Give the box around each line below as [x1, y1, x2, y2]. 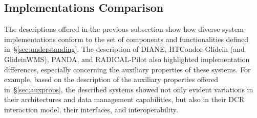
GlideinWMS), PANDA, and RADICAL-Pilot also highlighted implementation [4, 53, 250, 64]
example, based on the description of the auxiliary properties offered [4, 74, 219, 85]
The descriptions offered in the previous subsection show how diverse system [4, 24, 244, 34]
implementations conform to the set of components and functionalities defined [4, 33, 249, 44]
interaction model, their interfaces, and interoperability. [4, 104, 178, 114]
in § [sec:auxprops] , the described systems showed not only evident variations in [4, 84, 253, 94]
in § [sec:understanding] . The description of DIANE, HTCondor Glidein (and [4, 44, 245, 54]
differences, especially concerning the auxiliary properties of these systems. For [4, 64, 251, 74]
